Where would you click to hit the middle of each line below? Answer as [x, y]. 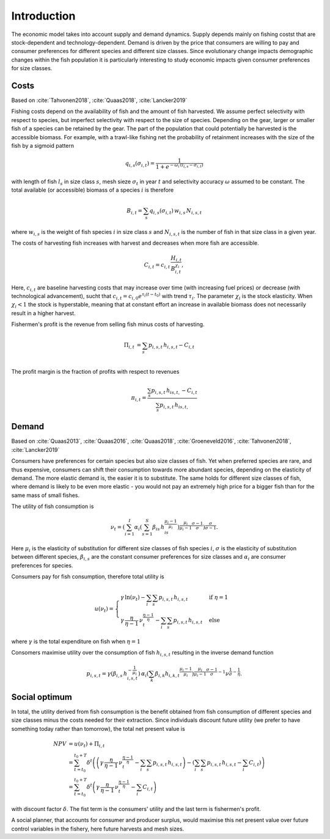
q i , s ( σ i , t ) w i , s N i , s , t [176, 212]
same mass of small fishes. [46, 495]
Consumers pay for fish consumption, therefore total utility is [88, 576]
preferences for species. [42, 565]
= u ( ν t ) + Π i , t [86, 744]
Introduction [43, 16]
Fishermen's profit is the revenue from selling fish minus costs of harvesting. [108, 324]
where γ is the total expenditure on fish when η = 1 [76, 641]
